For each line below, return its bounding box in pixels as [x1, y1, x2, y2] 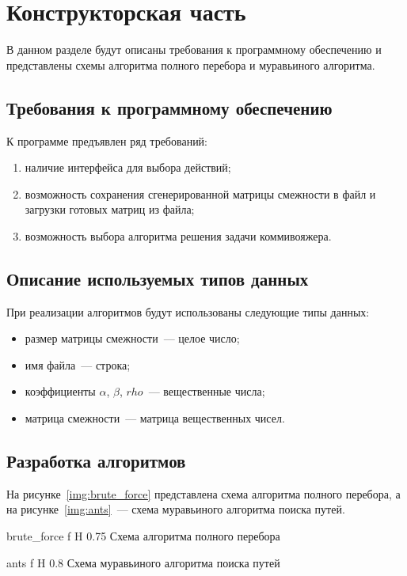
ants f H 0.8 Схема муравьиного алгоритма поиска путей [6, 554, 280, 570]
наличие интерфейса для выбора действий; [25, 159, 231, 176]
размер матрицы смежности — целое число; [25, 330, 240, 347]
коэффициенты [25, 383, 96, 400]
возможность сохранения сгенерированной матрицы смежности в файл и [25, 185, 376, 202]
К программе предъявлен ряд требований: [6, 132, 208, 149]
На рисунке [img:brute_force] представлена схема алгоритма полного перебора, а [6, 485, 401, 502]
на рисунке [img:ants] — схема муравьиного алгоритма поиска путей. [6, 501, 345, 517]
